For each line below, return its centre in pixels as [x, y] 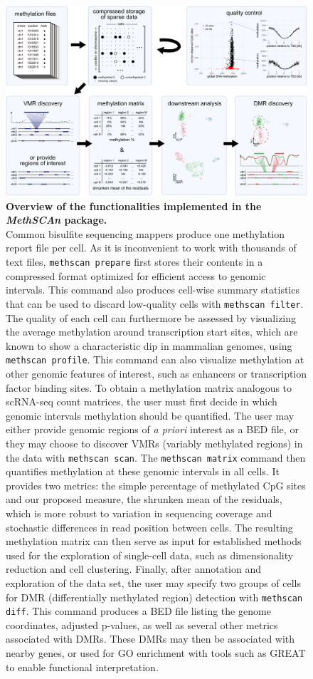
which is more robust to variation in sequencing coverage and [139, 513]
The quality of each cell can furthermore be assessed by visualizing [151, 317]
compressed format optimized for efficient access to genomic [136, 275]
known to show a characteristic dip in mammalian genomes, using [149, 345]
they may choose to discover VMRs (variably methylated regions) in [154, 443]
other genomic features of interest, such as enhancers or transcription [156, 373]
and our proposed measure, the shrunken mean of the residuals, [144, 499]
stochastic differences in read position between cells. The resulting [149, 527]
